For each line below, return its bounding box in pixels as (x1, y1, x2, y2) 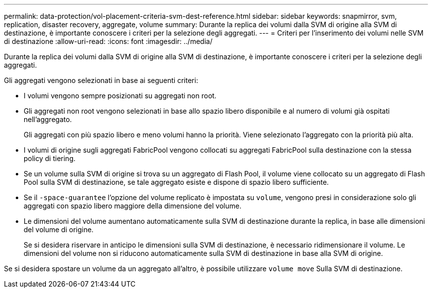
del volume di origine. (24, 225, 94, 234)
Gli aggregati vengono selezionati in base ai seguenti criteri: (4, 76, 198, 84)
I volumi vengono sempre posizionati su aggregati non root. (24, 91, 216, 100)
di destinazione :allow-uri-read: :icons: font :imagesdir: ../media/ (4, 37, 213, 45)
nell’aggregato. (24, 115, 72, 124)
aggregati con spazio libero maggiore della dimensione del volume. (24, 202, 242, 210)
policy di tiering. (24, 154, 75, 163)
